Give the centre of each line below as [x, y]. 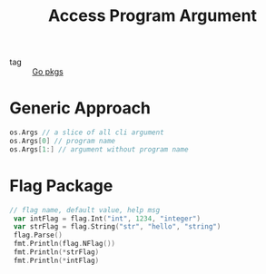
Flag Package [61, 186]
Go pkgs [48, 72]
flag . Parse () [38, 235]
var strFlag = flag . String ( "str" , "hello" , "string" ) [117, 227]
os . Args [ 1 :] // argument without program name [99, 149]
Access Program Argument [153, 16]
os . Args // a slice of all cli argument [87, 132]
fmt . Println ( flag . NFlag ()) [64, 244]
